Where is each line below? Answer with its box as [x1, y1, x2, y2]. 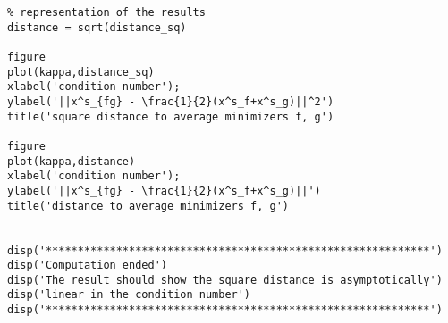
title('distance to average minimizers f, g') [7, 199, 289, 212]
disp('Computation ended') [7, 259, 167, 272]
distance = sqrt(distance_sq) [7, 21, 187, 34]
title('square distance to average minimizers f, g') [7, 110, 334, 123]
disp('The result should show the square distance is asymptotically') [7, 273, 443, 286]
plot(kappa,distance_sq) [7, 65, 155, 79]
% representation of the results [7, 6, 206, 19]
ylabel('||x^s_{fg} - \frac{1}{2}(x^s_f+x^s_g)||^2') [7, 95, 334, 108]
